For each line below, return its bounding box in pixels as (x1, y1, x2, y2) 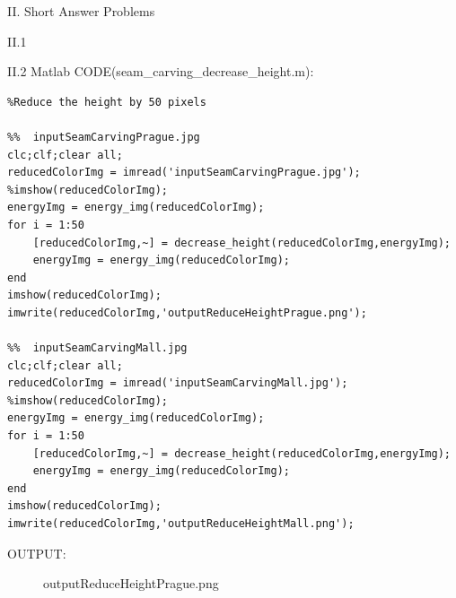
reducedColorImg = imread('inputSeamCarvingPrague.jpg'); (7, 166, 361, 179)
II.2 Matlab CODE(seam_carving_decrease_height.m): (7, 62, 314, 81)
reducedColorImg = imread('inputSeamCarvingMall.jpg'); (7, 377, 348, 390)
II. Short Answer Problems (7, 2, 155, 20)
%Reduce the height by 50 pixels (7, 95, 206, 108)
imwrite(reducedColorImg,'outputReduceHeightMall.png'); (7, 517, 355, 531)
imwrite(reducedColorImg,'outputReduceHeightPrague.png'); (7, 306, 367, 319)
